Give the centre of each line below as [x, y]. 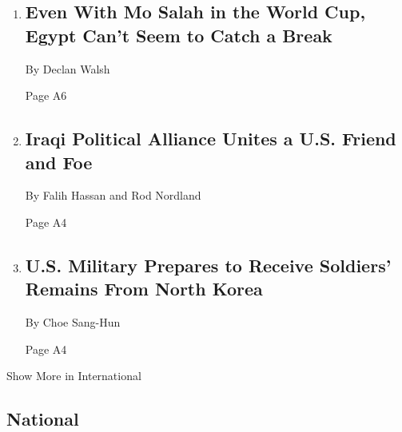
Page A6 [46, 95]
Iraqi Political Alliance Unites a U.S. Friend [211, 139]
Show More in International [74, 376]
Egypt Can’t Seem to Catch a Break [179, 35]
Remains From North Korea [144, 289]
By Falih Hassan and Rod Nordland [113, 195]
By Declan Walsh [68, 68]
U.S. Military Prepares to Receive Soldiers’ [208, 265]
